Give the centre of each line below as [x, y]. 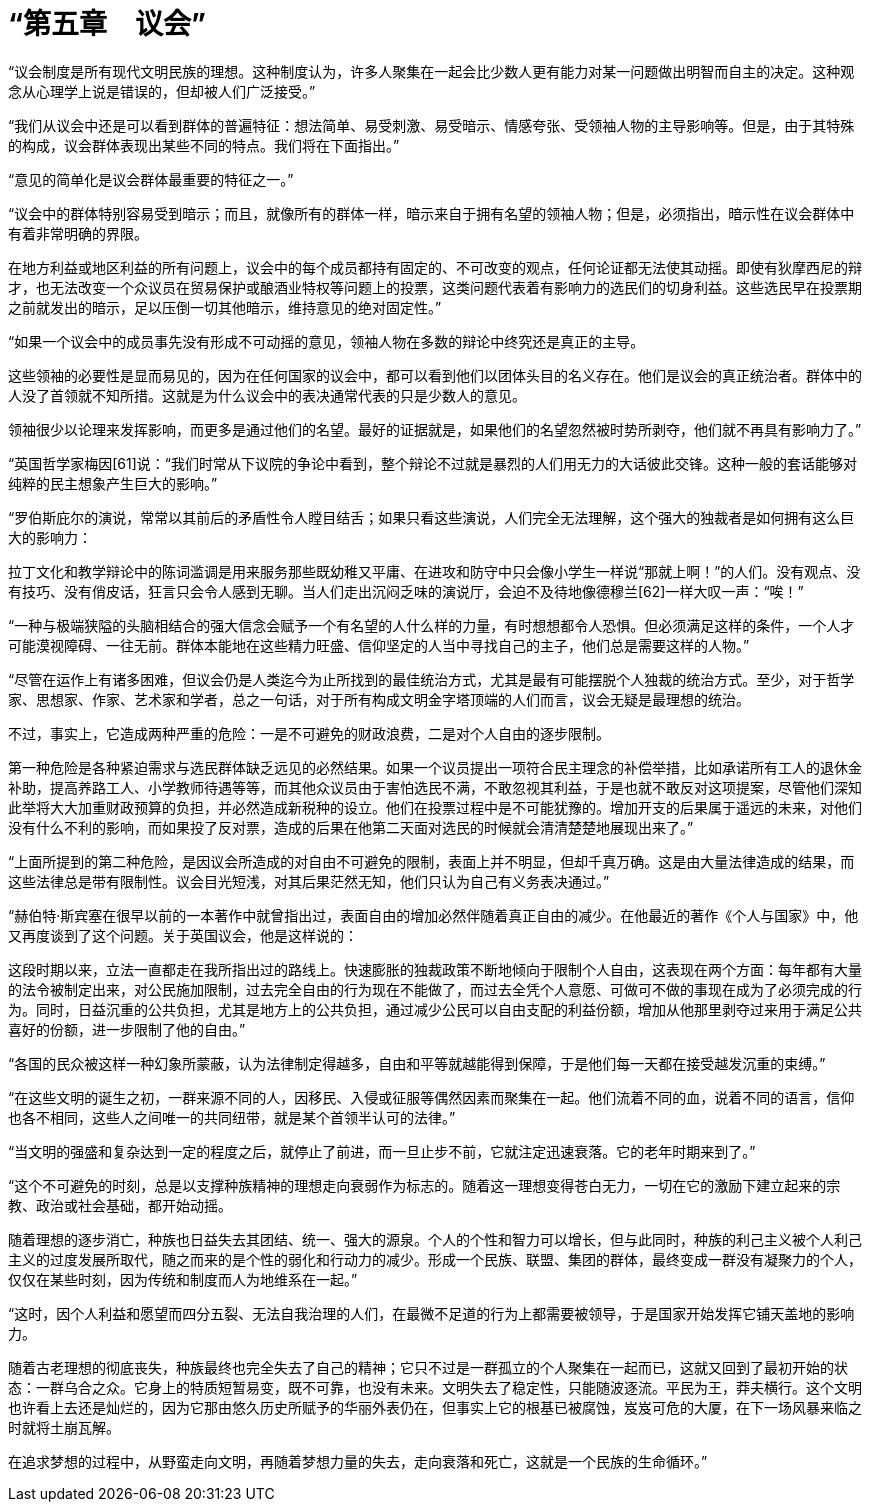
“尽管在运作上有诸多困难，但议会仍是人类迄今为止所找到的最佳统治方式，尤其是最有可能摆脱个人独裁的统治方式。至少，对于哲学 [431, 679]
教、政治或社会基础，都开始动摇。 [120, 1205]
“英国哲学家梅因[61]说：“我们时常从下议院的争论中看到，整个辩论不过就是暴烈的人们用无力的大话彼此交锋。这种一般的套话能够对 [432, 463]
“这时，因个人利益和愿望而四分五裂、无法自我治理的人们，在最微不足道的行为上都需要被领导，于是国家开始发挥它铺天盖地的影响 [431, 1313]
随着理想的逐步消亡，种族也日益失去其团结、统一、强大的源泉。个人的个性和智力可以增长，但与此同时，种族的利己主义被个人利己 [435, 1239]
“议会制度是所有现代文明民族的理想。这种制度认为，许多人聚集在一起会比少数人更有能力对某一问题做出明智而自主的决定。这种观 [431, 71]
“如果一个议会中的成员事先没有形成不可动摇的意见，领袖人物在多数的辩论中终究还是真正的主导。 [326, 341]
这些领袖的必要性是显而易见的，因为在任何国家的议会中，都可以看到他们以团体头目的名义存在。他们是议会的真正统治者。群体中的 [435, 375]
